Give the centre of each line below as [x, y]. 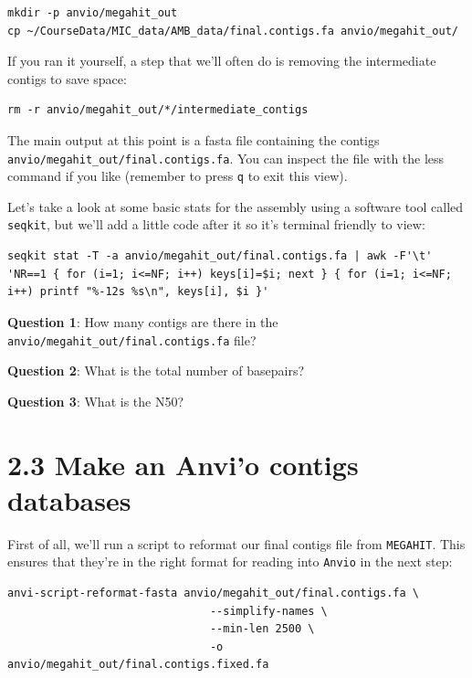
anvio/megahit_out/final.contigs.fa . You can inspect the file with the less [226, 158]
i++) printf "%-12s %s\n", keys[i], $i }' [138, 292]
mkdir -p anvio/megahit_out [93, 13]
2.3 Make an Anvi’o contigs [183, 464]
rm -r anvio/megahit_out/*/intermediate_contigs [158, 110]
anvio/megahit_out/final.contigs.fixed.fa [138, 665]
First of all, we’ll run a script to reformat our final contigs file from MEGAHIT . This [236, 543]
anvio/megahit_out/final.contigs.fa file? [132, 339]
